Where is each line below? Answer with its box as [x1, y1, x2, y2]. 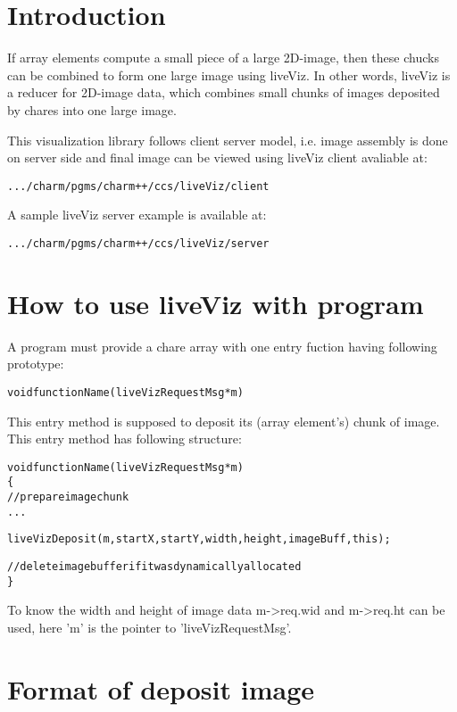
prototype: [7, 354, 64, 373]
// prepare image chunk [7, 491, 129, 504]
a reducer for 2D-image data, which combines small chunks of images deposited [7, 83, 440, 102]
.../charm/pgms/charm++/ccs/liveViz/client [7, 179, 270, 193]
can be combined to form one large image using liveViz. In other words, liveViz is [7, 65, 451, 84]
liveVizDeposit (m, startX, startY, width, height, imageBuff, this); [7, 533, 391, 546]
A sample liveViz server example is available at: [7, 205, 267, 224]
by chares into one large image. [7, 100, 177, 119]
